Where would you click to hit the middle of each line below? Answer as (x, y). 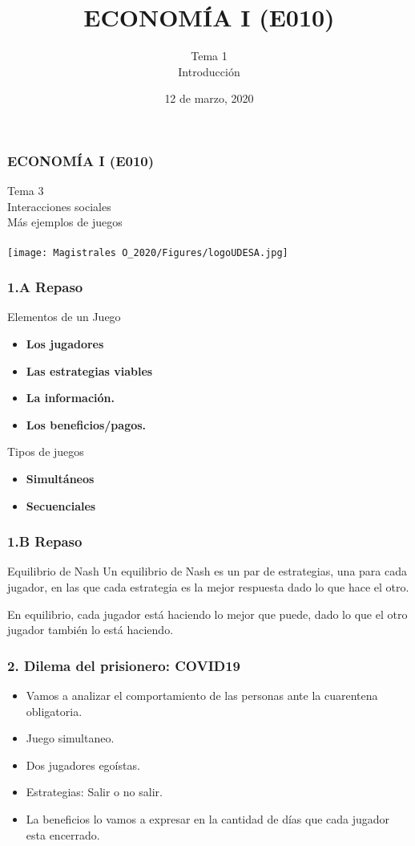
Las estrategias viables (89, 370)
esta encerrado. (63, 834)
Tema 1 (209, 56)
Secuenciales (61, 505)
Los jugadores (65, 344)
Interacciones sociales (59, 206)
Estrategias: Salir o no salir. (94, 792)
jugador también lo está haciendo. (91, 630)
